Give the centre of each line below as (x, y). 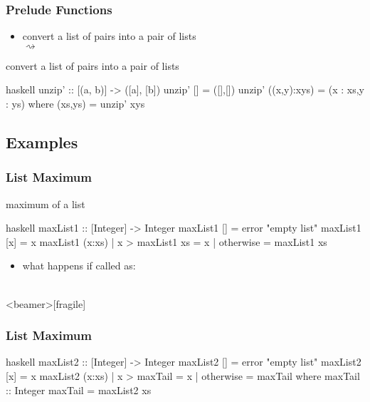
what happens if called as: (79, 266)
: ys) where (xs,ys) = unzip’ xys (75, 103)
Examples (42, 141)
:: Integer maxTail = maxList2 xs (79, 390)
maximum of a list (46, 203)
